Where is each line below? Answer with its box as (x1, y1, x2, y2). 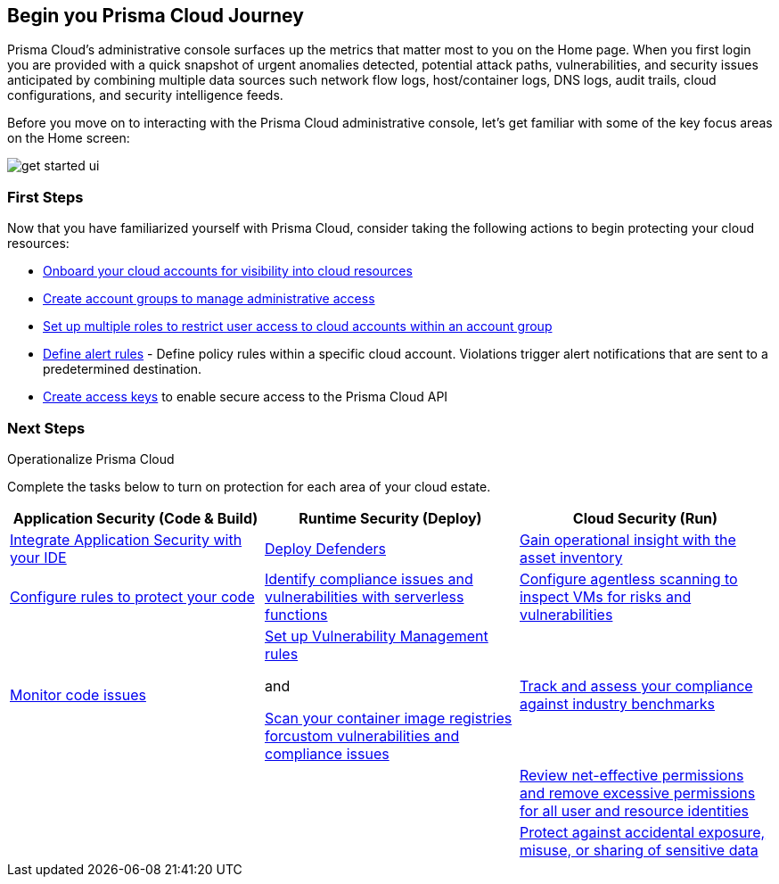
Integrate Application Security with (10, 530, 242, 549)
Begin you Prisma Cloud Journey (7, 4, 304, 27)
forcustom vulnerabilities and (264, 726, 460, 745)
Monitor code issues (10, 685, 146, 704)
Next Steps (7, 418, 86, 437)
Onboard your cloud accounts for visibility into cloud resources (43, 263, 413, 279)
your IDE (10, 548, 67, 566)
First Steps (7, 187, 84, 206)
